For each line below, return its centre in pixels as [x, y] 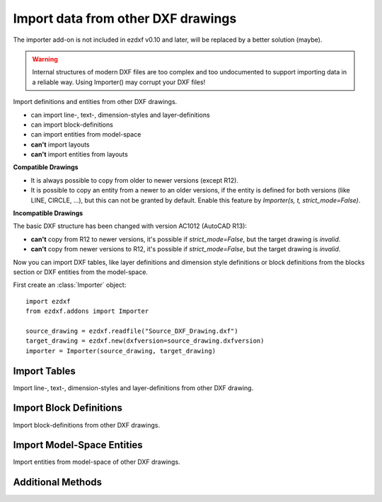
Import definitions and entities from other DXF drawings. [95, 102]
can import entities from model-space [86, 135]
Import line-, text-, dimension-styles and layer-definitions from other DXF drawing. [133, 388]
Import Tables [44, 371]
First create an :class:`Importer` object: [70, 285]
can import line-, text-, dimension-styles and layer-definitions [120, 115]
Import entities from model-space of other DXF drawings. [97, 462]
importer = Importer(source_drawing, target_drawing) [121, 351]
